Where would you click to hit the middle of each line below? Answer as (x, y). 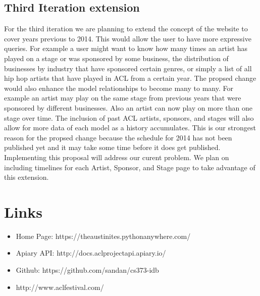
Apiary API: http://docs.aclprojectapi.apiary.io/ (91, 253)
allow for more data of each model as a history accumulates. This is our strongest (130, 128)
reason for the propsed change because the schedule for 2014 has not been (118, 137)
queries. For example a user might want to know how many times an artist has (126, 48)
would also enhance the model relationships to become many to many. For (119, 88)
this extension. (27, 177)
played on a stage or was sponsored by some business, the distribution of (116, 58)
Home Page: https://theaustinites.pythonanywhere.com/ (103, 236)
